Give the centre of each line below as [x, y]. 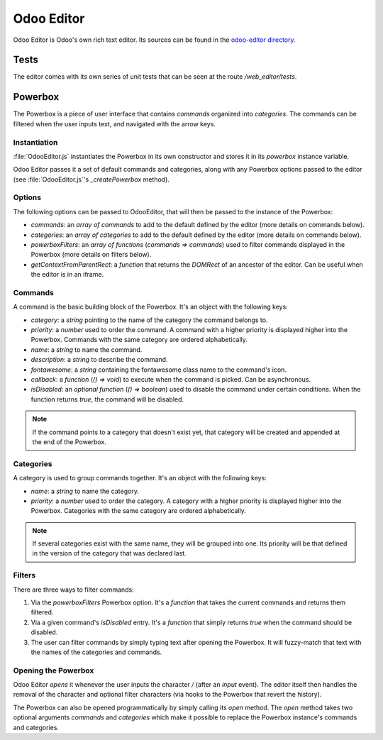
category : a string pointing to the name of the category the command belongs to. [149, 320]
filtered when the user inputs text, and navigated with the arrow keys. [115, 123]
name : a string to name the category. [85, 491]
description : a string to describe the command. [99, 360]
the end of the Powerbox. [69, 442]
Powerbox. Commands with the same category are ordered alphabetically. [139, 340]
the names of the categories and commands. [96, 652]
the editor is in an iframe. [67, 275]
